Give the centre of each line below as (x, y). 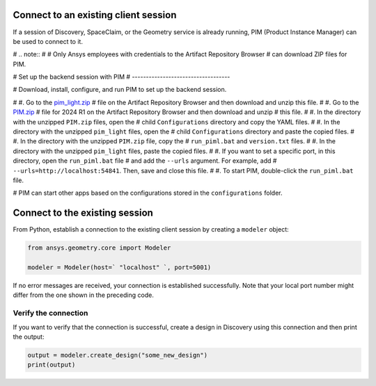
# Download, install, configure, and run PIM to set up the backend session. (120, 90)
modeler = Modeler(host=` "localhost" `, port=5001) (119, 267)
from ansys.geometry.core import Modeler (99, 248)
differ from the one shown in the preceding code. (84, 295)
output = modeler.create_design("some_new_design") (118, 355)
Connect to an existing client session (95, 15)
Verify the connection (50, 313)
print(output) (52, 365)
